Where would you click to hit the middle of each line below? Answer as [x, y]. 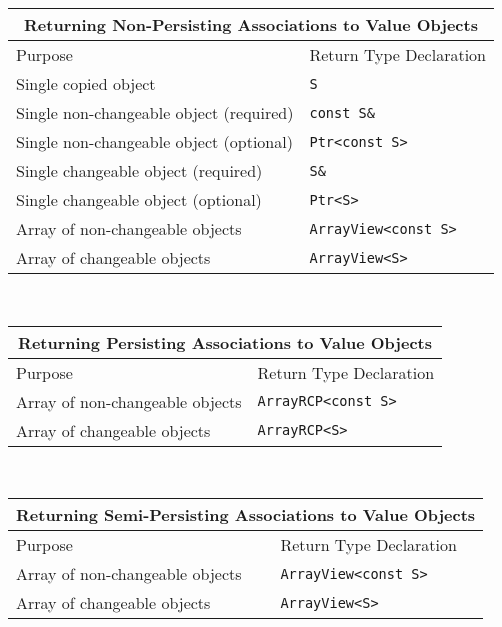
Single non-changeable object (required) [155, 112]
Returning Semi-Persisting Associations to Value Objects [246, 515]
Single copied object [86, 83]
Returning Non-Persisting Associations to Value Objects [251, 24]
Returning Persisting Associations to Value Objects [225, 342]
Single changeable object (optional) [139, 199]
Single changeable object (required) [139, 170]
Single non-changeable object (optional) [154, 141]
